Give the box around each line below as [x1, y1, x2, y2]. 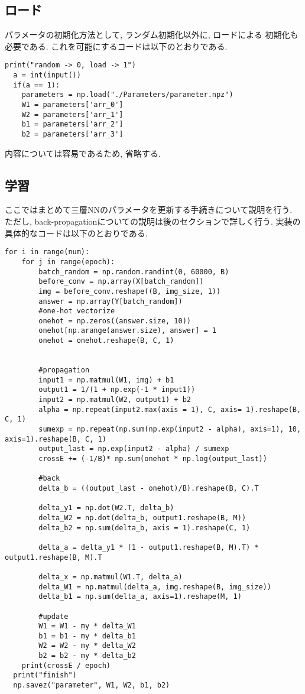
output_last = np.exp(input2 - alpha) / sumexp [38, 445, 229, 453]
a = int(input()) [13, 71, 81, 80]
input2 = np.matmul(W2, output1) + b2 [38, 395, 191, 404]
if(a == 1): [13, 80, 60, 89]
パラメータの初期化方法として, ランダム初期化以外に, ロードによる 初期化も [5, 28, 298, 41]
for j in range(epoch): [21, 257, 115, 266]
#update [38, 612, 69, 621]
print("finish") [13, 671, 77, 680]
